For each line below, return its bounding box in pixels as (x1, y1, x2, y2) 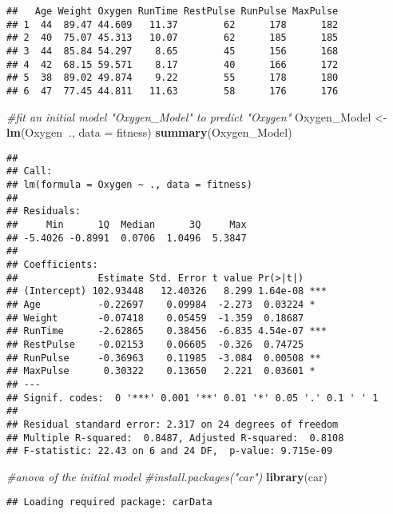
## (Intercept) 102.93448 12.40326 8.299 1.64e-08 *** (6, 285, 327, 297)
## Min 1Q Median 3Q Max (6, 219, 247, 231)
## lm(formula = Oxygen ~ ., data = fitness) (6, 179, 252, 191)
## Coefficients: (6, 259, 98, 271)
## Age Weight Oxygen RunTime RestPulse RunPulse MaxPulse (6, 6, 339, 17)
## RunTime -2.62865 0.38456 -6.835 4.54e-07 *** (6, 325, 327, 337)
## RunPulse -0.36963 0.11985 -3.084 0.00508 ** (6, 352, 321, 364)
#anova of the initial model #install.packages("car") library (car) (6, 468, 328, 484)
